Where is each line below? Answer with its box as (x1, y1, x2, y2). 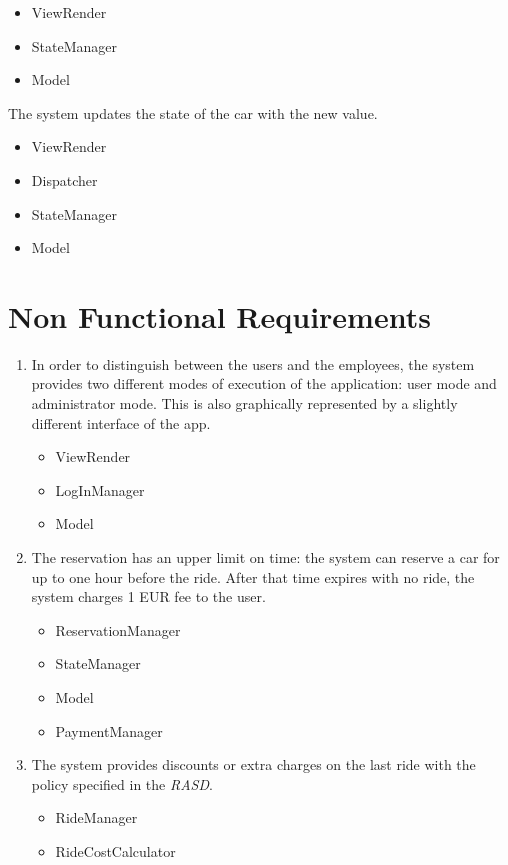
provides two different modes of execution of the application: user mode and (31, 373, 497, 394)
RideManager (55, 807, 138, 828)
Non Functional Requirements (8, 295, 431, 336)
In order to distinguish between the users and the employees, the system (31, 353, 475, 374)
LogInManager (55, 479, 145, 500)
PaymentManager (55, 720, 163, 741)
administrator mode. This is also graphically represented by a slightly (31, 393, 458, 414)
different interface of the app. (31, 412, 211, 433)
